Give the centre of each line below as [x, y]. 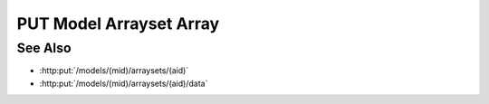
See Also [44, 48]
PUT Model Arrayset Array [118, 24]
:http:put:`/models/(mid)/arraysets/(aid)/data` [124, 83]
